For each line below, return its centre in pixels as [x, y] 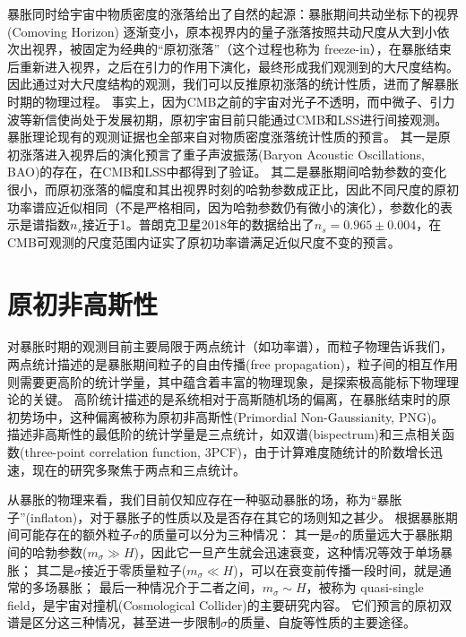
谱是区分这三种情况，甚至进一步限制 [114, 622]
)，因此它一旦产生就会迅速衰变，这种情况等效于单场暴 [293, 551]
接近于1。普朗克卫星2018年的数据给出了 [198, 224]
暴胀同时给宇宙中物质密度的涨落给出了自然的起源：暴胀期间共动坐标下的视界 [233, 13]
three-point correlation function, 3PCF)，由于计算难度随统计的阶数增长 [227, 452]
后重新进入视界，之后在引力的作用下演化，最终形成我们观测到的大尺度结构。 [233, 66]
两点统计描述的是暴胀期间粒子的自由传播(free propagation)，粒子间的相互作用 [233, 364]
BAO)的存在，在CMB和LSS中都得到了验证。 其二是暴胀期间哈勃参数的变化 [227, 172]
